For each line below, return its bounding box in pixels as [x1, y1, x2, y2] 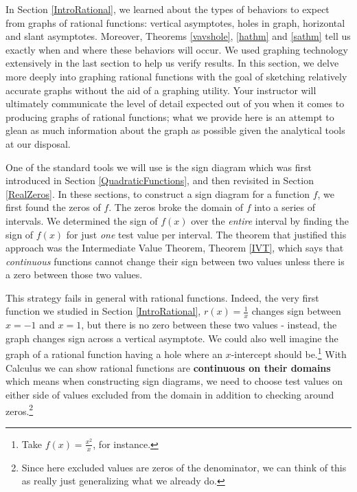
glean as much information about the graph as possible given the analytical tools [5, 123, 345, 137]
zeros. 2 [5, 401, 34, 418]
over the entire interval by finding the [191, 213, 349, 227]
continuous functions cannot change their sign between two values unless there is [5, 254, 345, 268]
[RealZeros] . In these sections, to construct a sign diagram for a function [5, 186, 310, 201]
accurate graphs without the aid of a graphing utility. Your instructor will [5, 82, 316, 97]
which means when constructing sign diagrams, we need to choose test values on [5, 374, 343, 388]
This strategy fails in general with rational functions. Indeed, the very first [5, 290, 319, 304]
